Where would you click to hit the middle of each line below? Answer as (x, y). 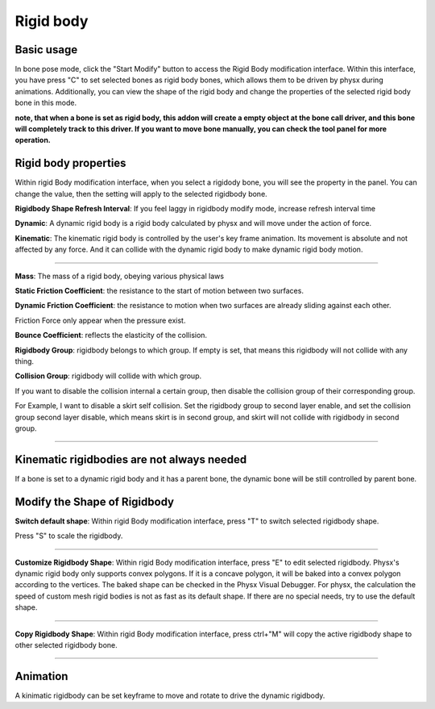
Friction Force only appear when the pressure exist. (100, 320)
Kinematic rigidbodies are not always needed (131, 459)
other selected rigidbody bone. (66, 644)
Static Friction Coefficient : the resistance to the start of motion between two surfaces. (159, 291)
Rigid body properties (70, 163)
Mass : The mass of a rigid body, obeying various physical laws (120, 276)
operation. (33, 140)
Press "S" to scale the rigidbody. (69, 536)
